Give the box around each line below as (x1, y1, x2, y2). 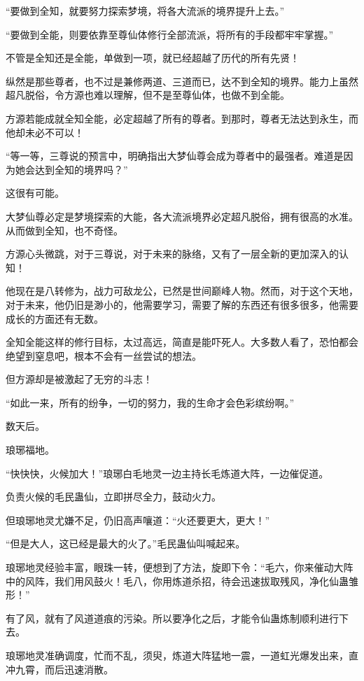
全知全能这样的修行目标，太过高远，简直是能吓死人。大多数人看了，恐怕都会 (6, 335, 358, 349)
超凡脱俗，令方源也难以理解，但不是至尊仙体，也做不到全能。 (6, 87, 290, 102)
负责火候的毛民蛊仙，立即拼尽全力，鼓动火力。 (6, 489, 221, 504)
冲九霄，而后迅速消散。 (6, 661, 113, 676)
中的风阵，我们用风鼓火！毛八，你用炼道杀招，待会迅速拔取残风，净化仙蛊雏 (6, 573, 358, 588)
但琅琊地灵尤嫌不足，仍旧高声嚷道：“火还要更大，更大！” (6, 512, 270, 527)
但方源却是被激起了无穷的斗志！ (6, 372, 153, 386)
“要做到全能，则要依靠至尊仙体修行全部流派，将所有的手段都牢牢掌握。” (6, 27, 334, 41)
